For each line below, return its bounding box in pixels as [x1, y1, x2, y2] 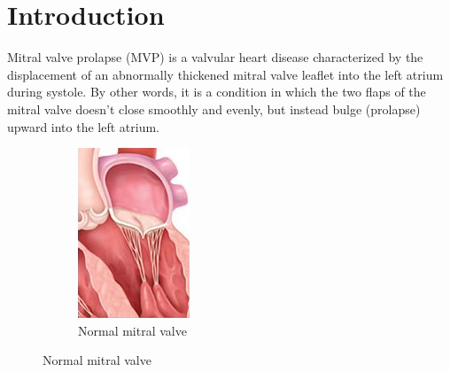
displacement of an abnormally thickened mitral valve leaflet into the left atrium [7, 65, 444, 83]
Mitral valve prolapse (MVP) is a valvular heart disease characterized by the [7, 48, 423, 66]
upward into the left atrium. [7, 117, 159, 136]
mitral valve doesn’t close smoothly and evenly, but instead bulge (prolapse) [7, 99, 421, 118]
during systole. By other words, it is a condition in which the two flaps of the [7, 82, 426, 101]
